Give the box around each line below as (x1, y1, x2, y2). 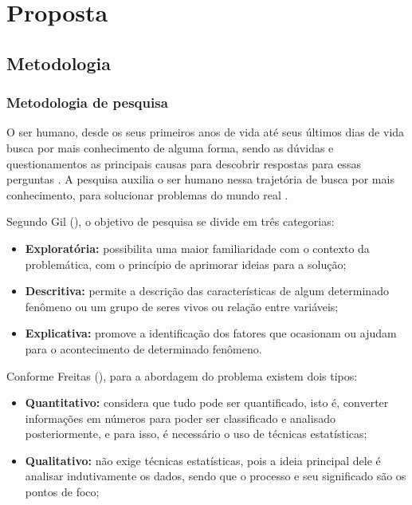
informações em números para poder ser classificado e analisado (25, 409, 335, 426)
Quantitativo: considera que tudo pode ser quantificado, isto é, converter (25, 394, 389, 411)
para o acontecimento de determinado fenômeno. (25, 340, 262, 357)
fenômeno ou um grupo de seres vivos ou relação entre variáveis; (25, 298, 339, 314)
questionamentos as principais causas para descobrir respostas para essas (6, 155, 361, 172)
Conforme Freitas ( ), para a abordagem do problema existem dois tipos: (6, 367, 358, 384)
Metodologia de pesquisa (6, 93, 168, 112)
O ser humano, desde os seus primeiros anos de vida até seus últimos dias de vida (6, 124, 405, 140)
